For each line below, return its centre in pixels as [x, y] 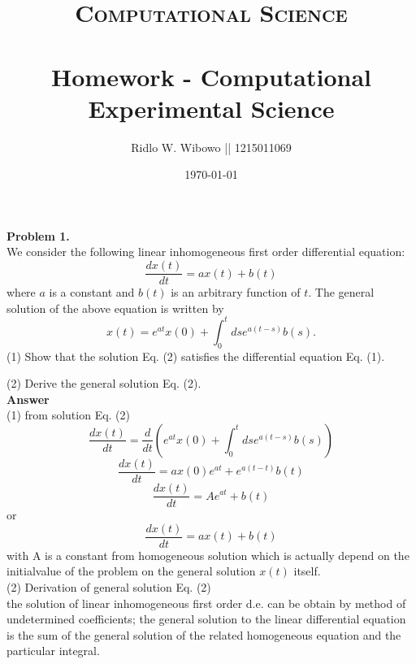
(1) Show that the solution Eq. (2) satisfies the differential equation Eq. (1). [196, 356]
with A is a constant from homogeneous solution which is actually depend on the [208, 555]
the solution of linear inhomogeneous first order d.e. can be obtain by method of [206, 603]
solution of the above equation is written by [115, 308]
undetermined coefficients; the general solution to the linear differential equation [206, 619]
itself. [307, 571]
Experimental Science [211, 108]
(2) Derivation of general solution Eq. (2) [109, 586]
